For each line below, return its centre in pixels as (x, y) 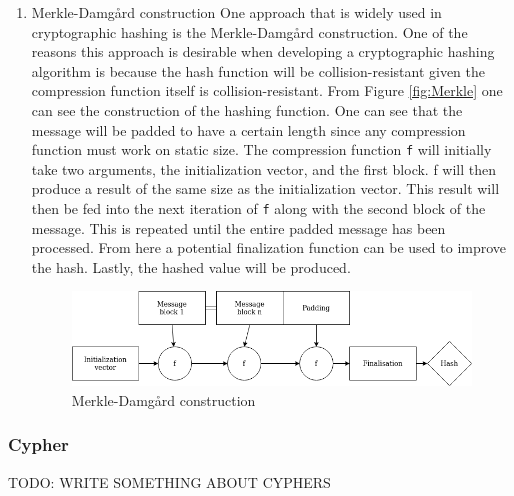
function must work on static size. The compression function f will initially (261, 149)
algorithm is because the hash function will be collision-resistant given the (258, 70)
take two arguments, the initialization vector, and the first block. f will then (264, 168)
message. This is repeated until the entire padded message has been (238, 227)
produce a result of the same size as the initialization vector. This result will (265, 188)
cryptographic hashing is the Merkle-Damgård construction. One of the (249, 31)
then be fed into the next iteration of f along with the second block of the (258, 208)
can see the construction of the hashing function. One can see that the (247, 109)
